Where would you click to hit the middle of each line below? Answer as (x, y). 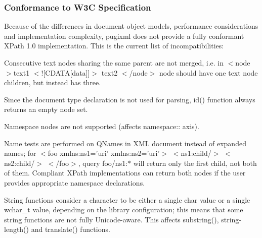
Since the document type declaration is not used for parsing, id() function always (130, 99)
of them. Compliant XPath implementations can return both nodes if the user (125, 173)
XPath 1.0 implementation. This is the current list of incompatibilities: (114, 46)
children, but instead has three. (53, 82)
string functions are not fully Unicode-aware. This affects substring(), (112, 219)
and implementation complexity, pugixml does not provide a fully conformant (124, 36)
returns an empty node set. (46, 109)
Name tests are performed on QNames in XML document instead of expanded (125, 143)
